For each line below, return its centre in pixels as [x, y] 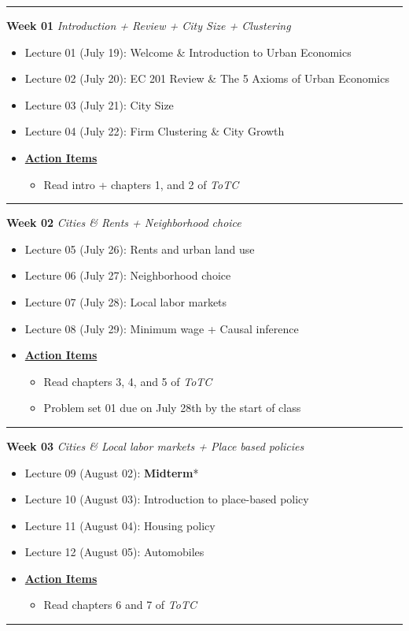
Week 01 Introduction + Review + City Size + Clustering [149, 25]
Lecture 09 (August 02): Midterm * [112, 472]
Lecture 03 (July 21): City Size [99, 104]
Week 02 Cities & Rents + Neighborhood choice [124, 223]
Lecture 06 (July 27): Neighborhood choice [128, 275]
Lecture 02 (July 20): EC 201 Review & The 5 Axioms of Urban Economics [207, 78]
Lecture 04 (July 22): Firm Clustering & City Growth [155, 131]
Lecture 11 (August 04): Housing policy [120, 525]
